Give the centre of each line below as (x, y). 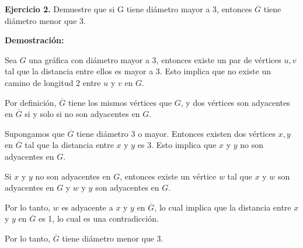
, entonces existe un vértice (168, 176)
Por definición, (31, 102)
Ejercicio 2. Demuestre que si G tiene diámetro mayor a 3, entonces (128, 9)
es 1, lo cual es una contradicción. (98, 218)
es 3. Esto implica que (177, 145)
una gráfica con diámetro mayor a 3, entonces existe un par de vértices (155, 59)
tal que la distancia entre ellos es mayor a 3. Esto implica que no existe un (138, 71)
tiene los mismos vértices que (120, 102)
